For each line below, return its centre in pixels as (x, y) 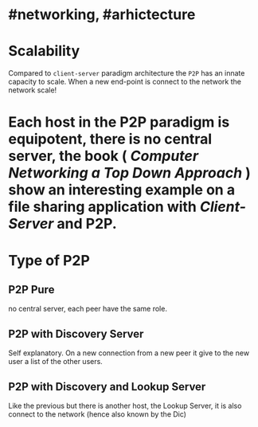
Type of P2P (49, 260)
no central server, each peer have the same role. (88, 309)
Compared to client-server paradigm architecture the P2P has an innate (127, 73)
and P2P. (87, 224)
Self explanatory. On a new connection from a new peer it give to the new (129, 353)
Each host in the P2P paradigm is (119, 122)
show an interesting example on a (122, 190)
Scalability (44, 51)
